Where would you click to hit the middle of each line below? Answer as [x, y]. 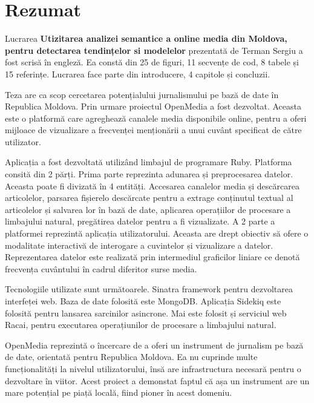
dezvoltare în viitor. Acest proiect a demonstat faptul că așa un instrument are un [157, 380]
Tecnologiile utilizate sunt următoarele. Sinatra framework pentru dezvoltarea [149, 289]
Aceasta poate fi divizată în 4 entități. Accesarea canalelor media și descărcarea [152, 185]
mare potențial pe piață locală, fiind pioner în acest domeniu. [119, 392]
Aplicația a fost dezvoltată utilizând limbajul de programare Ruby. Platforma [149, 162]
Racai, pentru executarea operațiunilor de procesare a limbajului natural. [141, 325]
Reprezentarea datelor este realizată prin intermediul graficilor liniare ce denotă [152, 257]
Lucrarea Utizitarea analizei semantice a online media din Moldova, [146, 38]
